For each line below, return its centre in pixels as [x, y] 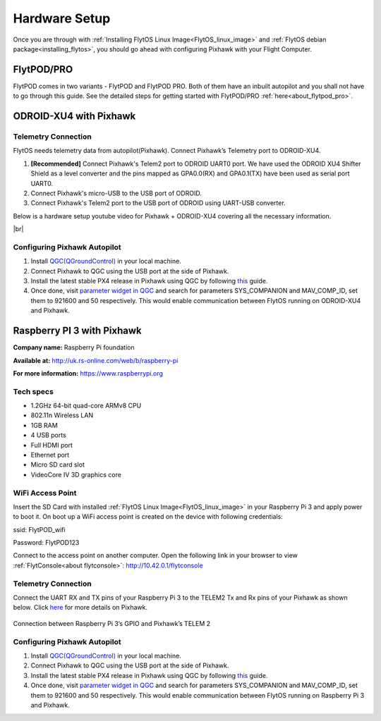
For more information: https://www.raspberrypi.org [88, 373]
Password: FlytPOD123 [46, 543]
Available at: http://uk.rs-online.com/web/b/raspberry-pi [96, 360]
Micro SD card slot [58, 464]
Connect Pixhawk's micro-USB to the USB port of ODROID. [116, 193]
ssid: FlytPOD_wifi [40, 529]
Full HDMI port [52, 445]
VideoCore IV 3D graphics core [76, 474]
